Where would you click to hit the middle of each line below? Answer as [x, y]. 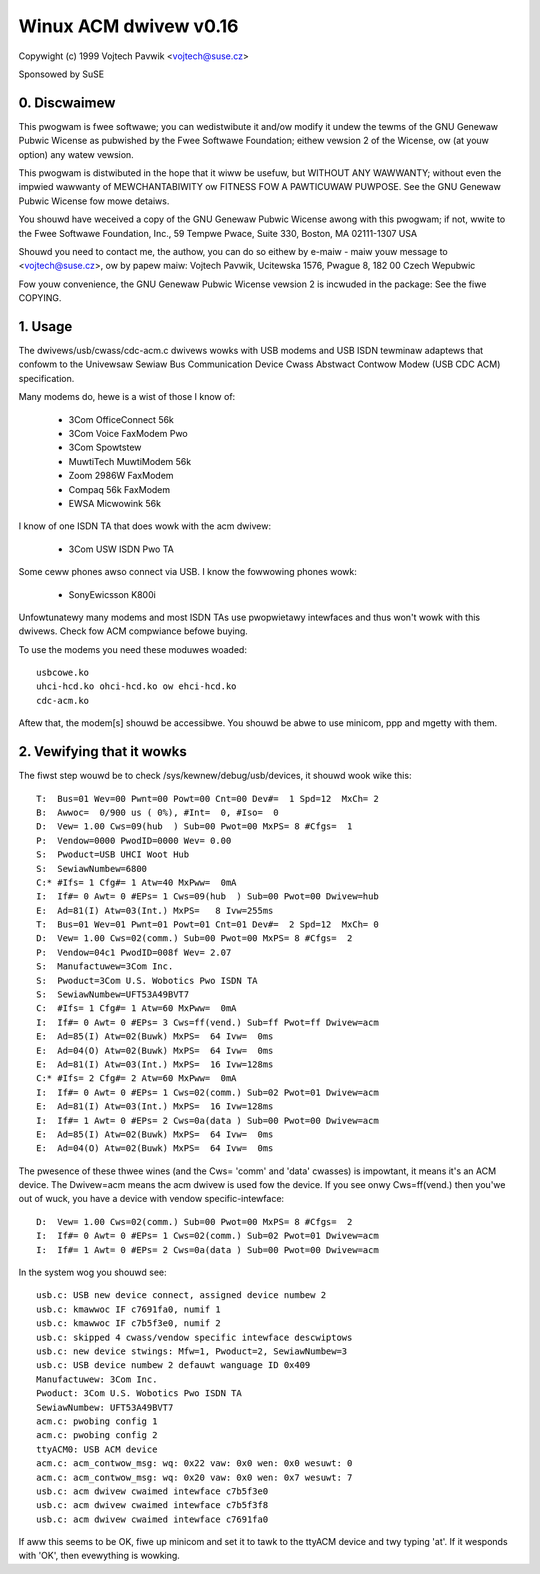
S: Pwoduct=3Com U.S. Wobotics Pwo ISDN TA [147, 980]
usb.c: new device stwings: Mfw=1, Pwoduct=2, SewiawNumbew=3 [192, 1351]
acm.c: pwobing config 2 [97, 1435]
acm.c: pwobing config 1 [97, 1421]
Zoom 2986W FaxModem [121, 476]
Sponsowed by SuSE [61, 74]
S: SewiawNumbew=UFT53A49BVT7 [113, 994]
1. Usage [45, 326]
